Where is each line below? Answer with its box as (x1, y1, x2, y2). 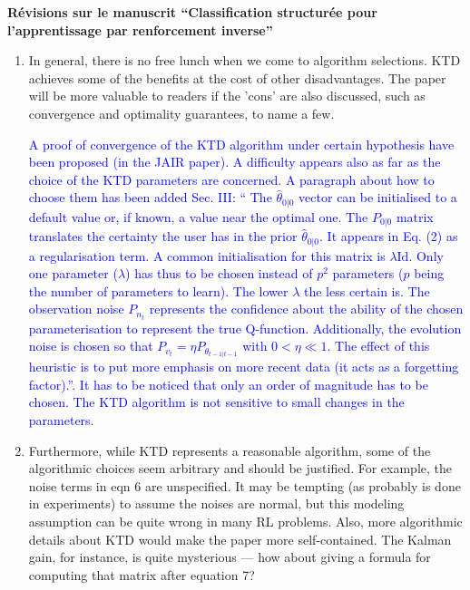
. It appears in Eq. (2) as (319, 227, 458, 246)
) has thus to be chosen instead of (125, 264, 313, 283)
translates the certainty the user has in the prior (28, 227, 298, 246)
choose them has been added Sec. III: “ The (28, 188, 272, 207)
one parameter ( (28, 264, 118, 283)
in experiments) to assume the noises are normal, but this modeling (28, 494, 405, 513)
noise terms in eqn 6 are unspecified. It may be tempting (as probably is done (28, 476, 461, 495)
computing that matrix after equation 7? (28, 565, 255, 584)
